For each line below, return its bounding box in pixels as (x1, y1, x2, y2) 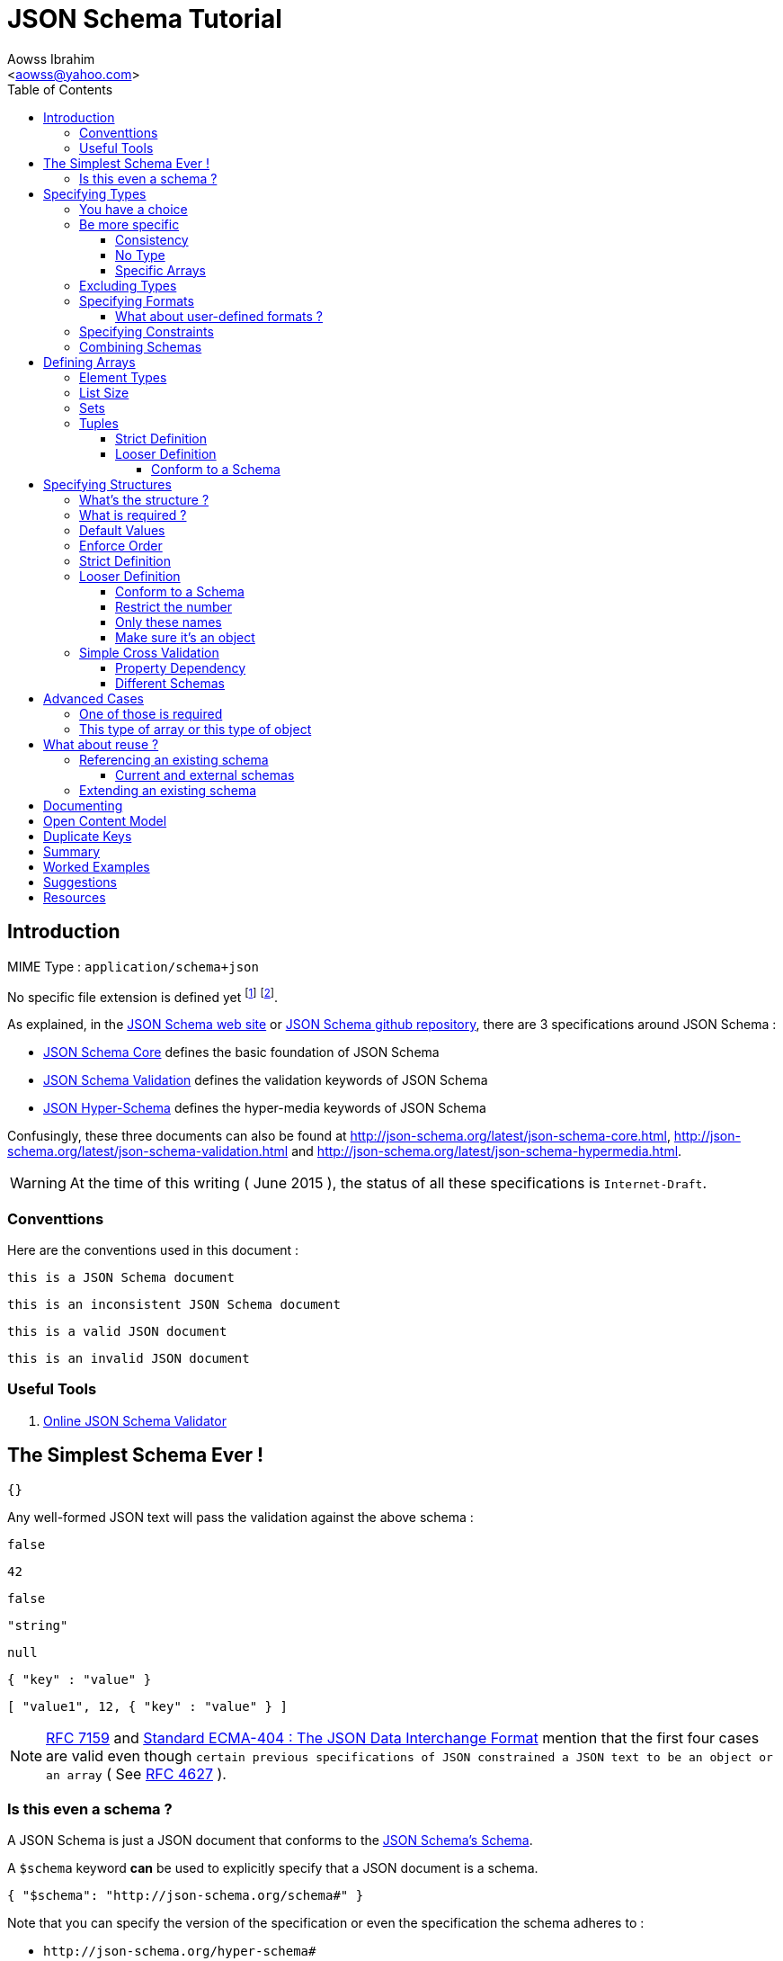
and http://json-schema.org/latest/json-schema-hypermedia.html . (291, 1143, 682, 1160)
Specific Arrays (115, 262, 206, 278)
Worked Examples (43, 858, 150, 874)
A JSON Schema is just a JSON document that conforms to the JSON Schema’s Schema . (7, 1832, 533, 1849)
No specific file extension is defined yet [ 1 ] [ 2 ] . (7, 986, 279, 1005)
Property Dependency (115, 659, 246, 676)
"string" (7, 1617, 68, 1633)
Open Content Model (43, 812, 167, 828)
